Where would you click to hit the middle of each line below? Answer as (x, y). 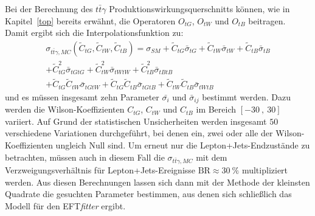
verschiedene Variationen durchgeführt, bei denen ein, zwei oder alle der (139, 133)
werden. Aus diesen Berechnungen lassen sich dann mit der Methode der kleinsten (157, 182)
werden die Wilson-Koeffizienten (65, 109)
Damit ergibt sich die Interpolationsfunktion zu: (94, 33)
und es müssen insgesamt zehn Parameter (82, 96)
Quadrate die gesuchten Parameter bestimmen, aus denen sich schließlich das (148, 194)
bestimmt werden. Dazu (246, 96)
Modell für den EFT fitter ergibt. (65, 206)
